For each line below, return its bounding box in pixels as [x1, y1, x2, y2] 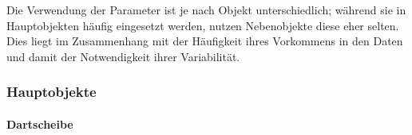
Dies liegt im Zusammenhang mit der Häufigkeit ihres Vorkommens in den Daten [6, 33, 403, 49]
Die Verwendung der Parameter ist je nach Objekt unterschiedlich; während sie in [6, 2, 406, 17]
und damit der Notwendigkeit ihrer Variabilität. [6, 48, 240, 64]
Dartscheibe [6, 115, 73, 132]
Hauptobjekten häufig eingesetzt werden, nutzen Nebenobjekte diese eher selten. [6, 17, 399, 33]
